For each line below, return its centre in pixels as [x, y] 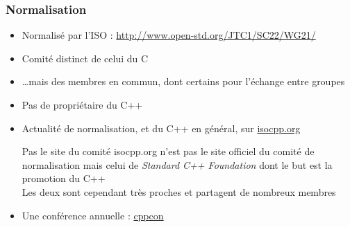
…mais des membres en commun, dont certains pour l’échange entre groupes [183, 81]
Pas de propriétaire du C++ [82, 105]
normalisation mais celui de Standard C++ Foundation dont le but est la [177, 164]
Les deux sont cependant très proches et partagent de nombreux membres [179, 191]
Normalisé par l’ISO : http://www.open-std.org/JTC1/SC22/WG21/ [169, 35]
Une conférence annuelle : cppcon [93, 215]
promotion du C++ [64, 178]
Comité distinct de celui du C [85, 58]
